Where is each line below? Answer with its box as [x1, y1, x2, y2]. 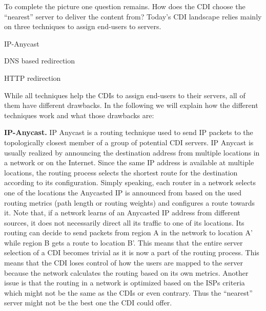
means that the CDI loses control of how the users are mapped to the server [4, 257, 243, 268]
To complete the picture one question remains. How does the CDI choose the [4, 1, 245, 11]
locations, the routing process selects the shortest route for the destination [4, 167, 238, 177]
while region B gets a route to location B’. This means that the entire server [4, 237, 243, 248]
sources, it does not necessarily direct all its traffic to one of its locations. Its [4, 217, 244, 228]
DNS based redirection [4, 55, 75, 66]
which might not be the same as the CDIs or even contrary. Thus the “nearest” [4, 287, 253, 298]
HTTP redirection [4, 72, 61, 83]
